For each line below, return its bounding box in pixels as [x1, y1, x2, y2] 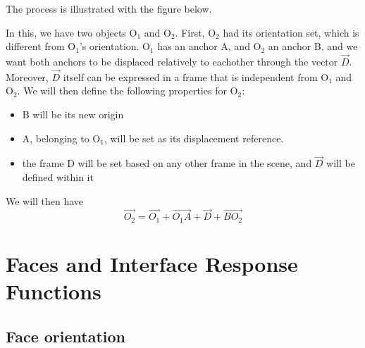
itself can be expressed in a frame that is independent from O [63, 69, 329, 84]
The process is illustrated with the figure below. [6, 1, 212, 15]
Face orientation [6, 325, 126, 347]
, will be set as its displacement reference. [104, 130, 284, 145]
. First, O [175, 25, 216, 39]
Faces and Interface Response [6, 249, 298, 278]
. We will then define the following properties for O [17, 83, 238, 98]
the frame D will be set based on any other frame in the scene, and [22, 156, 312, 170]
